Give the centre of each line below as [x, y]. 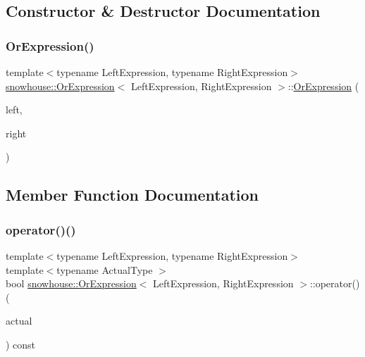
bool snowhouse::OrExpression [71, 283]
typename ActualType [105, 269]
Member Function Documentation [132, 195]
